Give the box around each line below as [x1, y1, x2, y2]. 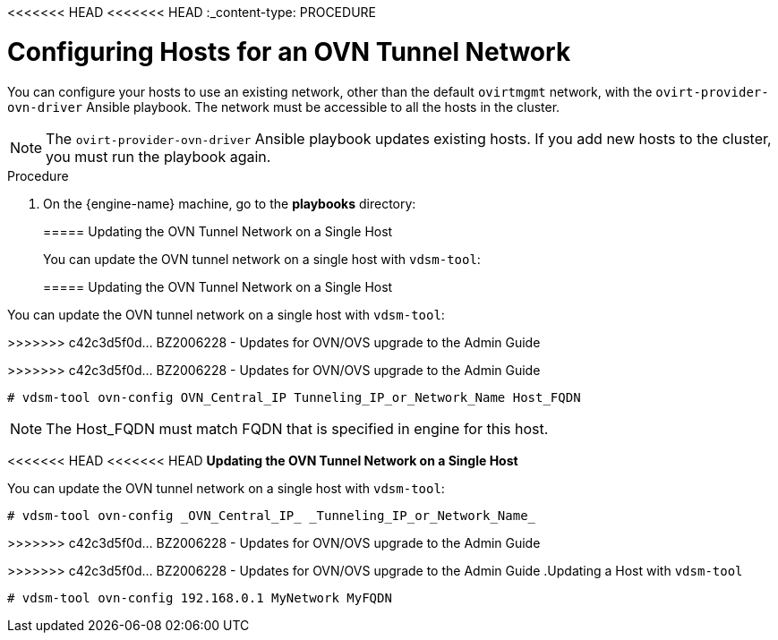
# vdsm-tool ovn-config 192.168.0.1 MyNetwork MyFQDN [7, 590, 392, 605]
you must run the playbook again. [46, 147, 271, 166]
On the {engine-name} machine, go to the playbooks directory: [43, 195, 416, 211]
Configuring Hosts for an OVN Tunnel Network [7, 36, 571, 67]
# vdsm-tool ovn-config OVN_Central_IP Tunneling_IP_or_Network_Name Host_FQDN [7, 389, 581, 405]
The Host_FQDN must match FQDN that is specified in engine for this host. [46, 419, 549, 438]
